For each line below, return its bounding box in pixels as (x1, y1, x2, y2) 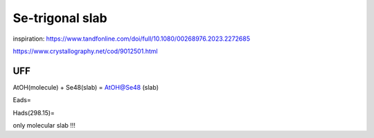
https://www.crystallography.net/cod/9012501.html (12, 47, 159, 55)
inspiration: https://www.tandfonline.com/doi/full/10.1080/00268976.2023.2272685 (12, 34, 251, 43)
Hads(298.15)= (12, 108, 55, 117)
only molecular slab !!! (12, 121, 76, 130)
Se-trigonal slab (12, 10, 107, 26)
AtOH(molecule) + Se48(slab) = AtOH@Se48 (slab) (12, 83, 159, 91)
